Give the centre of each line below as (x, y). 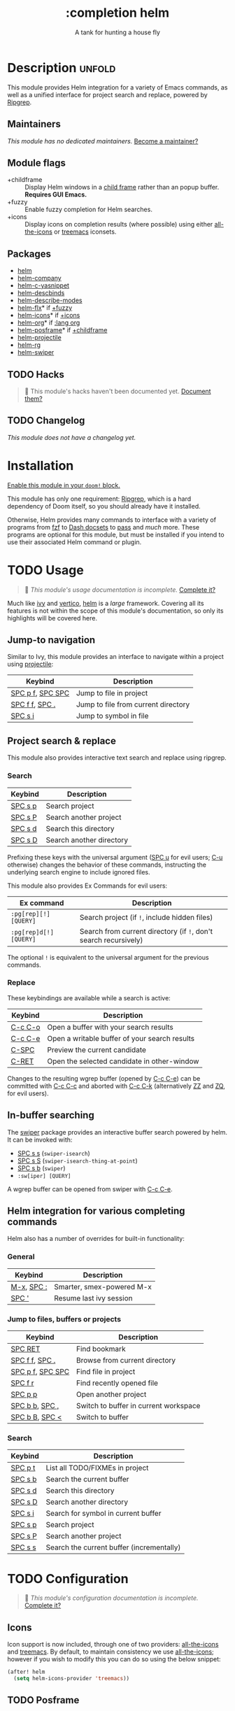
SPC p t (23, 1468)
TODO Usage (45, 570)
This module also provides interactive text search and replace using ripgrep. (117, 758)
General (21, 1257)
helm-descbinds (41, 293)
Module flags (37, 163)
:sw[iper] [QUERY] (44, 1176)
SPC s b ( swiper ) (41, 1168)
